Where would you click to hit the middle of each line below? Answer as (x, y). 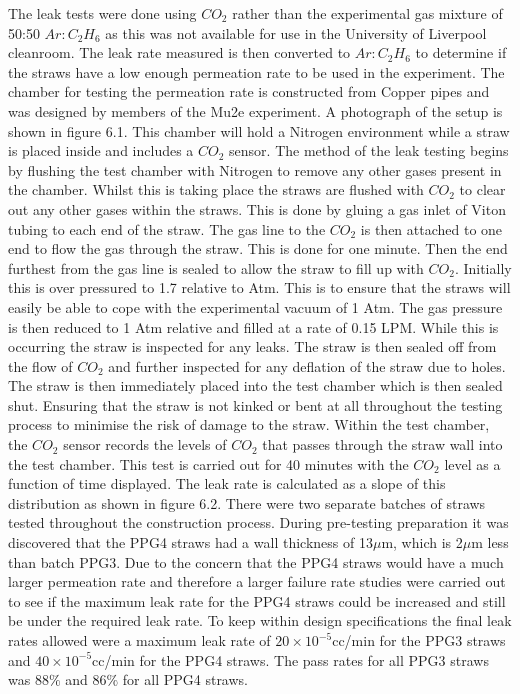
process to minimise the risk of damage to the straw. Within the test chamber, (249, 424)
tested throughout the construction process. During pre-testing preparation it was (258, 522)
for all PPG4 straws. (185, 679)
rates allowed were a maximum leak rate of (139, 640)
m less (490, 542)
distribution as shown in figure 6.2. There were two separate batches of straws (247, 502)
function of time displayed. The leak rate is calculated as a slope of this (227, 483)
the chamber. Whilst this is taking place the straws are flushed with (216, 189)
